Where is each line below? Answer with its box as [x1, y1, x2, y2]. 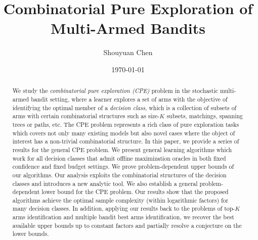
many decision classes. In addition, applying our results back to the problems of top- [12, 204, 235, 213]
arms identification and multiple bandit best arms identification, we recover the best [12, 213, 234, 221]
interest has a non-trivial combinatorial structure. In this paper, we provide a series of [12, 137, 239, 146]
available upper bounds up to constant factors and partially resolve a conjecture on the [12, 221, 242, 229]
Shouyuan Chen [103, 47, 153, 58]
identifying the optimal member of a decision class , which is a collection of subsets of [12, 103, 237, 112]
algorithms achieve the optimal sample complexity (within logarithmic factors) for [12, 196, 229, 204]
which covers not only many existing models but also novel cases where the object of [12, 128, 235, 137]
